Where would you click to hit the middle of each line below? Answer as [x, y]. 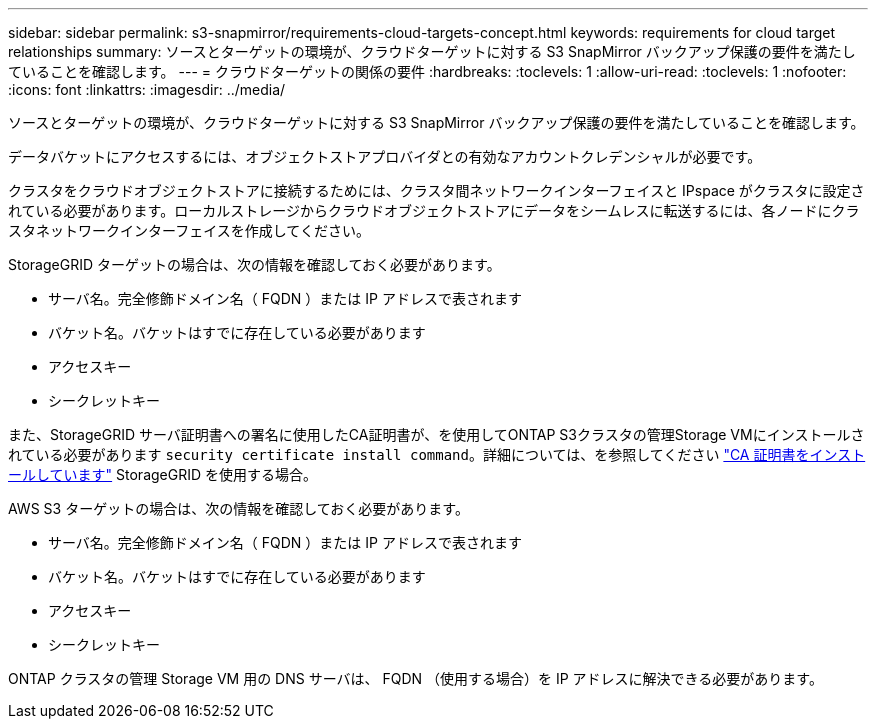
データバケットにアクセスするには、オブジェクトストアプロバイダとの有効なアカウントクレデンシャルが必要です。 [385, 156]
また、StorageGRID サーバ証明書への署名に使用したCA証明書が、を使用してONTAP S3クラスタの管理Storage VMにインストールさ [436, 434]
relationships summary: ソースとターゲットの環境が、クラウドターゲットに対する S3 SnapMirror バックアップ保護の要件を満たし [432, 51]
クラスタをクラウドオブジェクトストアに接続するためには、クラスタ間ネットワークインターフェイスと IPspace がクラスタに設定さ [436, 190]
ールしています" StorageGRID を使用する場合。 [163, 474]
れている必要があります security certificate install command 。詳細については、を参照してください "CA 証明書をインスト [437, 454]
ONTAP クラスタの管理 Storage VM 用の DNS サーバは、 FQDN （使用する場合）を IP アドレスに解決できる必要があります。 [415, 678]
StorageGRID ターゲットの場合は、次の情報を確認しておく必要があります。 [254, 264]
